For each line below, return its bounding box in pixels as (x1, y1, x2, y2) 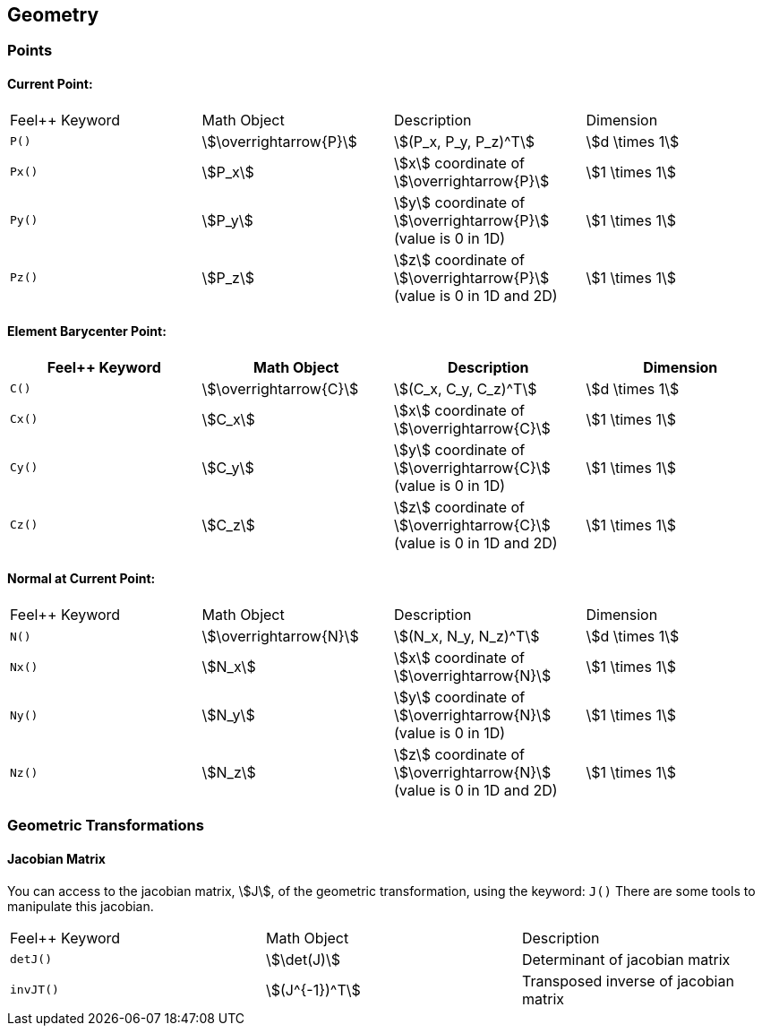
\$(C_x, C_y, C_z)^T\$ (394, 379, 537, 398)
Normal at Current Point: (7, 571, 156, 587)
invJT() (10, 983, 59, 997)
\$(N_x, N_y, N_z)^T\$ (394, 627, 540, 646)
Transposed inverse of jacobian (521, 971, 734, 990)
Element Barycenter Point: (7, 323, 167, 340)
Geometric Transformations (7, 816, 204, 835)
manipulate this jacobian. (7, 898, 154, 914)
